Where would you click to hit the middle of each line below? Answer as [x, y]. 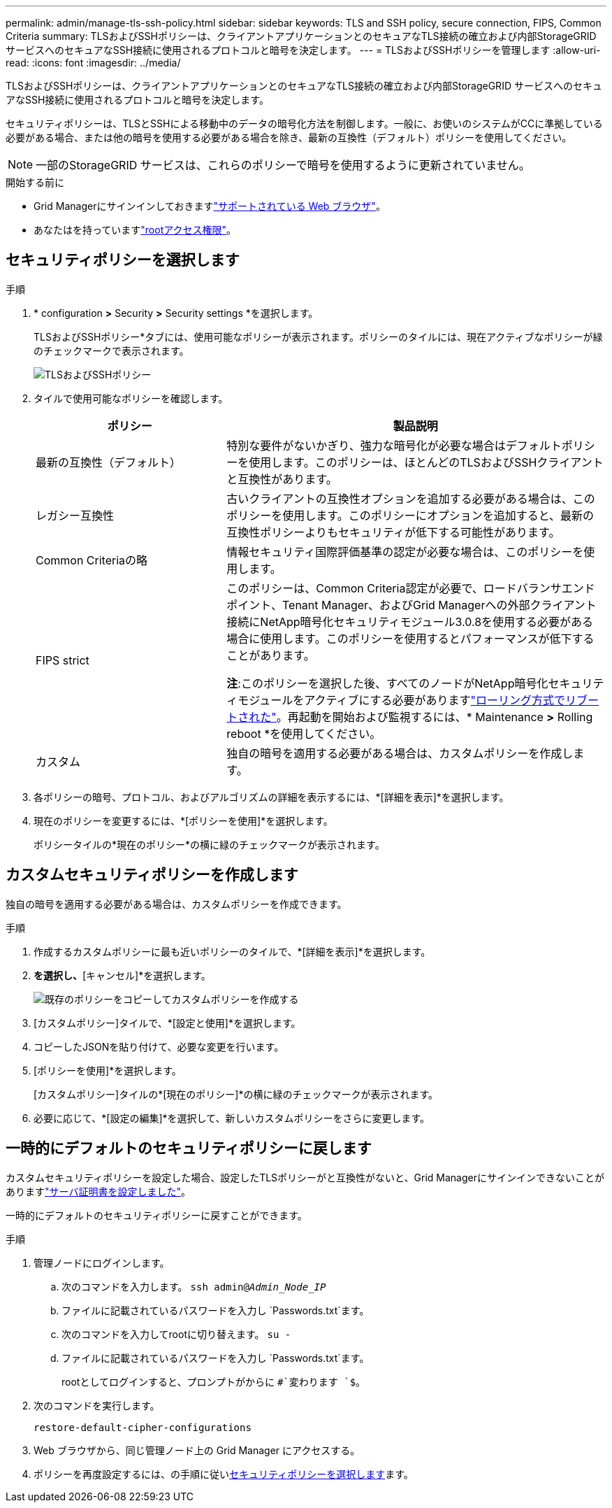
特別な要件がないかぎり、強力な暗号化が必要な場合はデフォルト [394, 445]
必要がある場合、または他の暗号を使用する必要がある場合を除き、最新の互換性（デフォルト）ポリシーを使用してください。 [289, 137]
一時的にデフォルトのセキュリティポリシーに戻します [189, 1148]
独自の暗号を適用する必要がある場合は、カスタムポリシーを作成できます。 [176, 904]
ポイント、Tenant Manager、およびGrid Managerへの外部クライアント [411, 605]
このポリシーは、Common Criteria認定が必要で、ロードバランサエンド [411, 588]
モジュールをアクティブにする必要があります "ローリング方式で [402, 700]
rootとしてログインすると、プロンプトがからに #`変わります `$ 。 [214, 1381]
